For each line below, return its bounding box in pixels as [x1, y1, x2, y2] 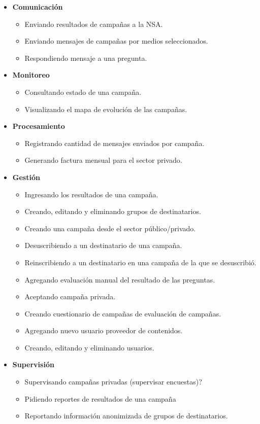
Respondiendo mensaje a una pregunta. [24, 52, 147, 63]
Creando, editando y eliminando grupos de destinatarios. [24, 206, 201, 217]
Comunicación [12, 2, 63, 12]
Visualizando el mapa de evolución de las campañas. [24, 103, 187, 114]
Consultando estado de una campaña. [24, 86, 142, 97]
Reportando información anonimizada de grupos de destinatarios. [24, 410, 228, 421]
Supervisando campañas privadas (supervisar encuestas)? [24, 376, 202, 387]
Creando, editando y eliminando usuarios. [24, 342, 154, 352]
